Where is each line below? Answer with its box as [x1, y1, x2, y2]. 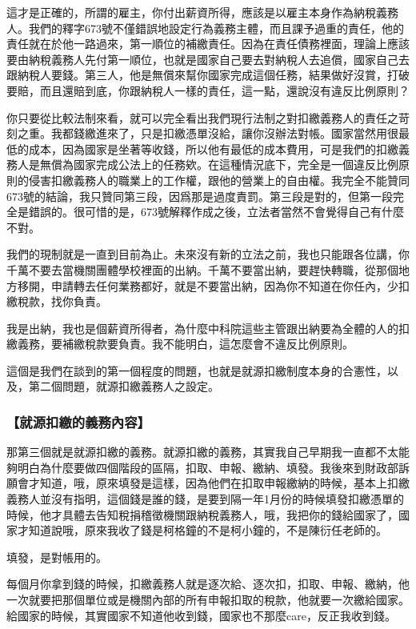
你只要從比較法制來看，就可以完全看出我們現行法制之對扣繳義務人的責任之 [6, 109, 398, 126]
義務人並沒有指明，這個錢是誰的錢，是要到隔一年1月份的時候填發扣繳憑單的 [6, 491, 404, 507]
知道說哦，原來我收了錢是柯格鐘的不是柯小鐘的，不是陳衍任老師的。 [28, 522, 387, 539]
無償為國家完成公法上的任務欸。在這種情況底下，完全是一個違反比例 [39, 156, 398, 173]
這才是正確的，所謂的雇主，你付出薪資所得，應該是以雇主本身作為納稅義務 [6, 4, 398, 20]
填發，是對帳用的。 [6, 548, 107, 565]
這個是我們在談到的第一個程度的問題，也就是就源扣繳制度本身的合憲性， [6, 362, 387, 379]
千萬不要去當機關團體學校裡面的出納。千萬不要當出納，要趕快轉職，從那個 [6, 261, 398, 278]
